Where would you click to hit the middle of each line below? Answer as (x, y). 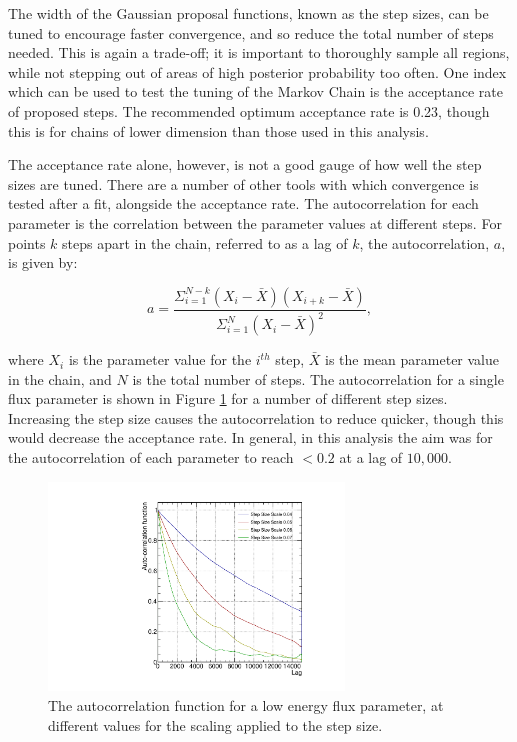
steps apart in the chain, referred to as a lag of (205, 242)
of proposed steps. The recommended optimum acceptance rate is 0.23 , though (249, 110)
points (27, 242)
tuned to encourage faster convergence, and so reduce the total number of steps (251, 32)
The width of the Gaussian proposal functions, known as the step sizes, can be (248, 13)
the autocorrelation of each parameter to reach (151, 457)
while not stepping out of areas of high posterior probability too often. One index (257, 71)
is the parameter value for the (160, 359)
